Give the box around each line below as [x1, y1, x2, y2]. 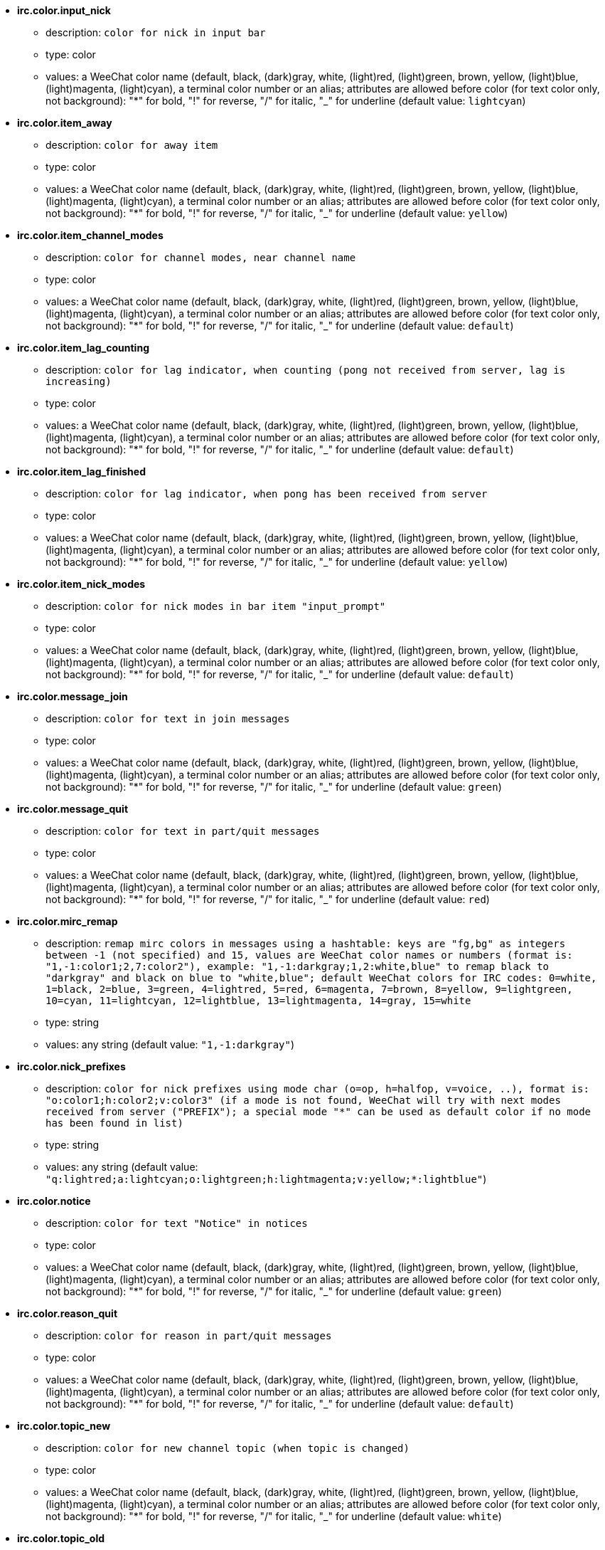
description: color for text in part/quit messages [45, 825, 320, 837]
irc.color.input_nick [17, 4, 111, 16]
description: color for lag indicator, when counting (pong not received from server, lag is [45, 364, 566, 376]
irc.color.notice [17, 1195, 91, 1207]
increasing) [45, 376, 112, 387]
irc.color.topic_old [17, 1532, 105, 1544]
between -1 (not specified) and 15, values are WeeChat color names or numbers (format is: [45, 949, 573, 961]
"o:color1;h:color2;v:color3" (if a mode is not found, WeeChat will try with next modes [45, 1095, 561, 1106]
